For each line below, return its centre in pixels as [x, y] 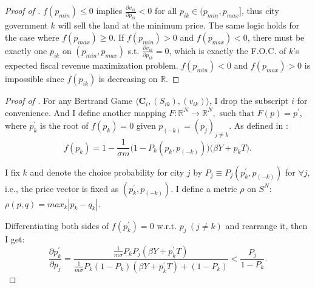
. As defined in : [259, 125]
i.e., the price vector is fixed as [62, 188]
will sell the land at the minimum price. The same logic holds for [179, 25]
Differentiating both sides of [57, 225]
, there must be [276, 37]
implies [109, 10]
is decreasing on [128, 79]
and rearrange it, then [266, 225]
